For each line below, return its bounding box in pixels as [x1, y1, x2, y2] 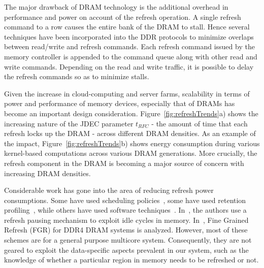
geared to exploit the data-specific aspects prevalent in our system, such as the [4, 244, 249, 255]
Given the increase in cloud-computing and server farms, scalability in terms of [4, 88, 250, 98]
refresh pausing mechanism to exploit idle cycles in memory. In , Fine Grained [4, 214, 249, 225]
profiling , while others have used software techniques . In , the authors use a [4, 205, 247, 215]
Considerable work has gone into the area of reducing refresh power [4, 185, 214, 195]
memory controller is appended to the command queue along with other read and [4, 51, 257, 61]
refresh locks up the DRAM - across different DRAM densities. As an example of [4, 128, 256, 139]
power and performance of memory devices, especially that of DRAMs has [4, 98, 235, 109]
